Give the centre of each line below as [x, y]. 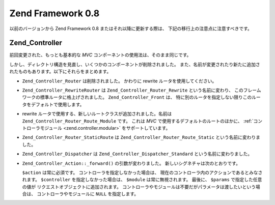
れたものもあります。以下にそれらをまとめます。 [60, 72]
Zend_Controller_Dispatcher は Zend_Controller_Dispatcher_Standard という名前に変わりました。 [137, 154]
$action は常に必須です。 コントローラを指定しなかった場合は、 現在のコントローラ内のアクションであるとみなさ [142, 172]
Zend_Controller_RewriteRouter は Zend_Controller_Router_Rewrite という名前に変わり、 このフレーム [142, 90]
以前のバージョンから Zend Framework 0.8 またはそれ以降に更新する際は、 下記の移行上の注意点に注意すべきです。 [131, 28]
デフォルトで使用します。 [58, 104]
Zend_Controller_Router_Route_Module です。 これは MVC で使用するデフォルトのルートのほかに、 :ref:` [138, 121]
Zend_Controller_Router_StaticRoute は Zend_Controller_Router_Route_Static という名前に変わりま [141, 137]
